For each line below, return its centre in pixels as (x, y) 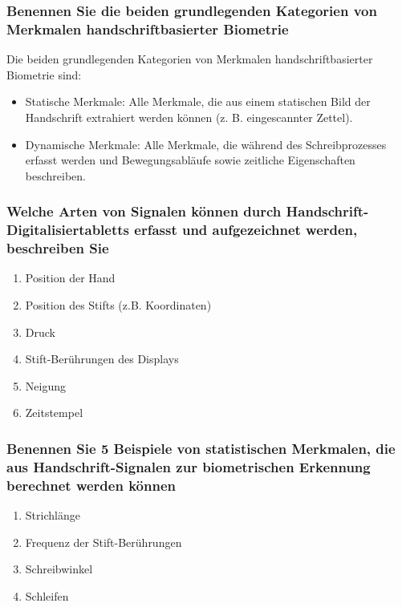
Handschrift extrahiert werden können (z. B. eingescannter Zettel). (189, 117)
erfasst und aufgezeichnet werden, (246, 230)
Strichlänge (53, 514)
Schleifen (47, 595)
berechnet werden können (91, 485)
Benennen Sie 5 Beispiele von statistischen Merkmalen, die (201, 448)
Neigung (45, 385)
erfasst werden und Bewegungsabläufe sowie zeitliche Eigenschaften (190, 160)
